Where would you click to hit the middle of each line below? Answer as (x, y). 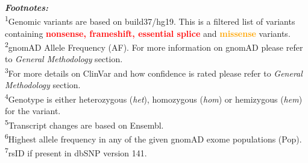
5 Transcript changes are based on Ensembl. (84, 124)
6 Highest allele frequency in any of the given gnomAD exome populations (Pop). (153, 138)
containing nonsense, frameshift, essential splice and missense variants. (148, 33)
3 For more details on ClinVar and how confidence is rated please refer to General (154, 72)
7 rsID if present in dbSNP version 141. (76, 152)
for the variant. (33, 111)
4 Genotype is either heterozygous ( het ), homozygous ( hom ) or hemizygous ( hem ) (154, 98)
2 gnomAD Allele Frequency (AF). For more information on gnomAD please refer (154, 46)
